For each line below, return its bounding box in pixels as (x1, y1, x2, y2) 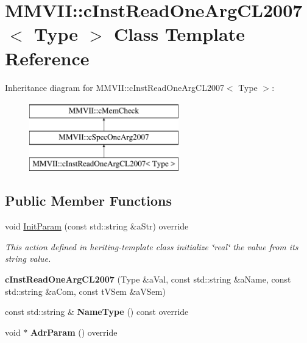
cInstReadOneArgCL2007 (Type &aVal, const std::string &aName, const (5, 273, 291, 286)
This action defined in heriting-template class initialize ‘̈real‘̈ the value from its (5, 240, 298, 253)
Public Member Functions (5, 191, 172, 210)
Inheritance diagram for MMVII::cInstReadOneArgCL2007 (5, 81, 224, 93)
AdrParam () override (30, 325, 118, 338)
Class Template (113, 21, 245, 46)
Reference (5, 45, 90, 70)
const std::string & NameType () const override (5, 305, 189, 318)
